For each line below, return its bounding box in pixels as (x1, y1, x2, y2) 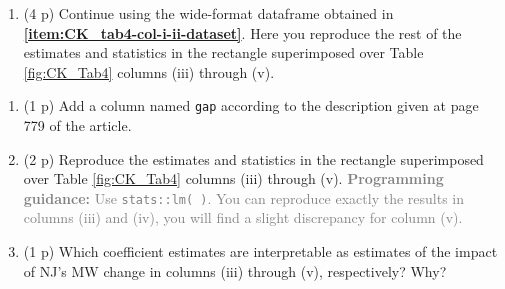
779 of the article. (23, 115, 132, 136)
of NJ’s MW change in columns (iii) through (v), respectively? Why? (23, 260, 447, 281)
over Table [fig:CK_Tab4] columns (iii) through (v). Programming (23, 168, 444, 189)
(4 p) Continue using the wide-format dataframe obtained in (23, 3, 394, 23)
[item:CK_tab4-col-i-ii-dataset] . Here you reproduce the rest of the (23, 22, 462, 43)
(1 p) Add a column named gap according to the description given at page (23, 95, 479, 116)
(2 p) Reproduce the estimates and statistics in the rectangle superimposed (23, 148, 484, 169)
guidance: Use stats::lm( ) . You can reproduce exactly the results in (23, 187, 465, 208)
